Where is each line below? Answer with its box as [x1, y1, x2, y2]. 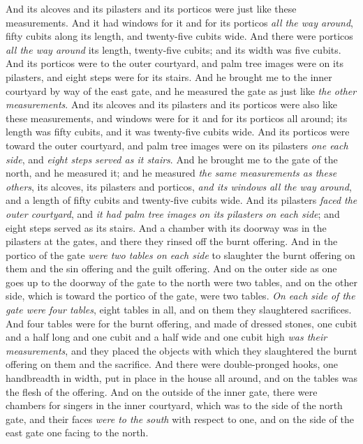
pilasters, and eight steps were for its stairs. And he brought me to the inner [6, 69, 332, 84]
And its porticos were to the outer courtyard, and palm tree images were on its [6, 56, 343, 71]
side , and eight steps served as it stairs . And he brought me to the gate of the [6, 151, 338, 166]
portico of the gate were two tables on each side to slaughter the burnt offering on [6, 247, 355, 262]
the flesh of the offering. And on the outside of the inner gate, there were [6, 384, 318, 399]
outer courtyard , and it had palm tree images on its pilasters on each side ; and [6, 206, 340, 221]
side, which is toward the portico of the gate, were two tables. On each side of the [6, 288, 355, 303]
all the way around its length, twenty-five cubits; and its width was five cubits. [6, 42, 341, 57]
